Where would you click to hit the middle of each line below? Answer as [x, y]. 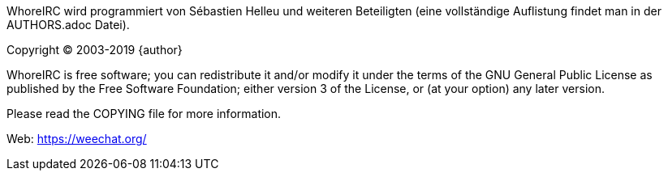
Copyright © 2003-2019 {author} [95, 50]
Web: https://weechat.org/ [77, 139]
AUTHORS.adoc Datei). [68, 25]
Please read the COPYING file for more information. [144, 114]
